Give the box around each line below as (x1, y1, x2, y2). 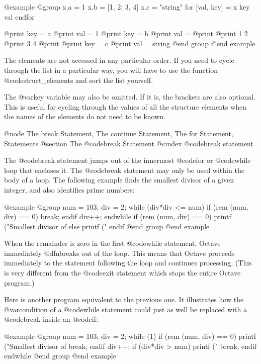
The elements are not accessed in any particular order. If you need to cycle (4, 55, 234, 65)
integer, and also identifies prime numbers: (4, 184, 135, 195)
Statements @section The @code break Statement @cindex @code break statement (4, 138, 253, 148)
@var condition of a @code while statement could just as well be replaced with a (4, 304, 247, 314)
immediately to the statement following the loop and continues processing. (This (4, 257, 252, 268)
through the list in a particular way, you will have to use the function (4, 64, 218, 75)
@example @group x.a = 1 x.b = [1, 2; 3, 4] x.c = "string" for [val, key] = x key (4, 2, 250, 12)
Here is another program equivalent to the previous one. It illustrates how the (4, 294, 244, 305)
